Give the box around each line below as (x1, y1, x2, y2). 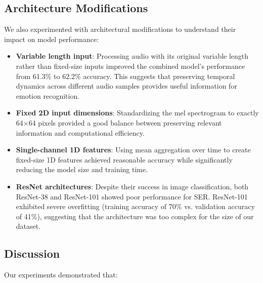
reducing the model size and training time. (16, 164, 148, 175)
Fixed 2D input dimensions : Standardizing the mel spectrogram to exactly (16, 107, 259, 118)
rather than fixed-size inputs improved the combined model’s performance (16, 60, 245, 71)
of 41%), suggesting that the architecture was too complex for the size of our (16, 211, 254, 221)
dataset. (16, 221, 41, 231)
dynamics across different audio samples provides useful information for (16, 80, 237, 91)
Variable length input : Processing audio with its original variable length (16, 51, 249, 61)
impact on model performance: (4, 33, 99, 44)
